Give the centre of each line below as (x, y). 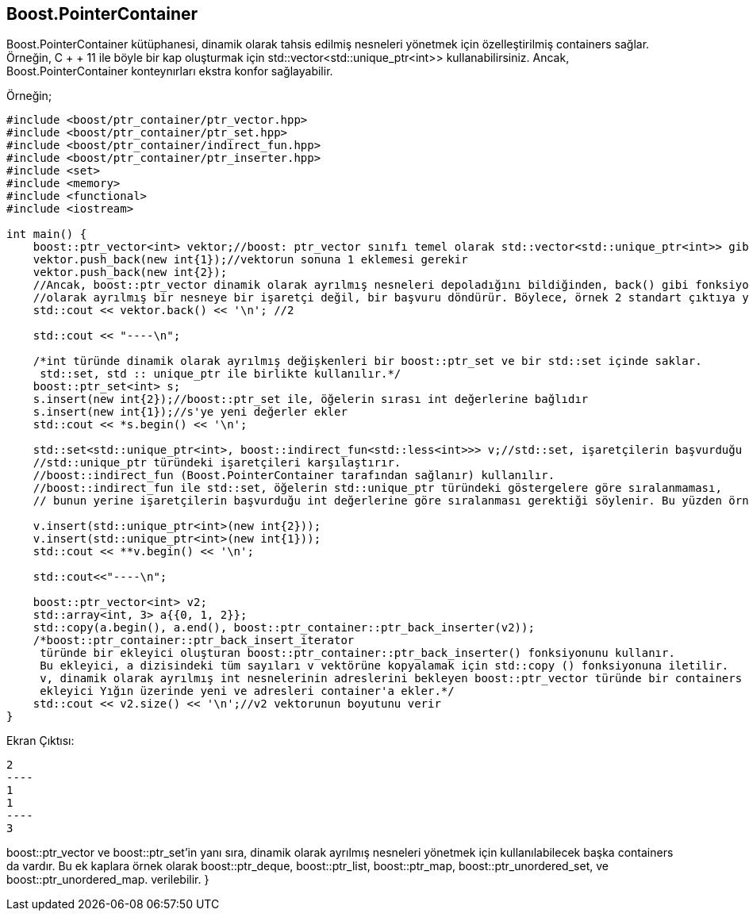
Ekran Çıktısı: (40, 741)
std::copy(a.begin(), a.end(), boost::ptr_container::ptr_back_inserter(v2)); (284, 628)
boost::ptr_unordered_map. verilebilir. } (108, 880)
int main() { (47, 234)
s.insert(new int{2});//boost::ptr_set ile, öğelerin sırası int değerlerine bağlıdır (311, 399)
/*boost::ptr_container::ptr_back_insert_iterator (194, 641)
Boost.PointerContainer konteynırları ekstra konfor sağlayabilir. (170, 71)
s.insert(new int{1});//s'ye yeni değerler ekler (190, 412)
